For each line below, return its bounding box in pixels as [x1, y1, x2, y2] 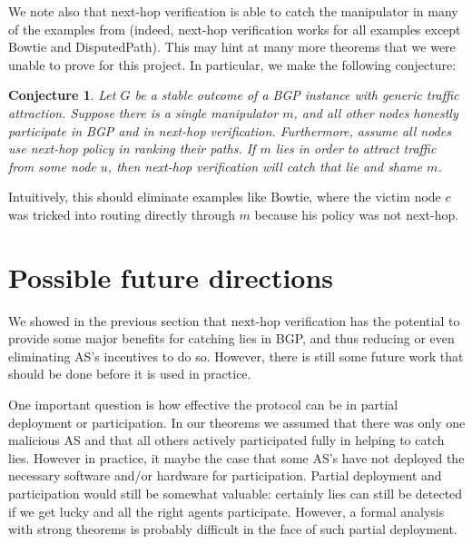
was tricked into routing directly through [8, 204, 235, 223]
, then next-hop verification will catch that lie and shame [107, 156, 423, 175]
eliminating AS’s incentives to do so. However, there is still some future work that [8, 346, 464, 365]
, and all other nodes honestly [293, 103, 458, 122]
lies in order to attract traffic [275, 139, 437, 158]
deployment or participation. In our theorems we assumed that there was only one [8, 412, 466, 431]
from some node [8, 156, 96, 175]
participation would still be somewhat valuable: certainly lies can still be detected [8, 484, 463, 502]
